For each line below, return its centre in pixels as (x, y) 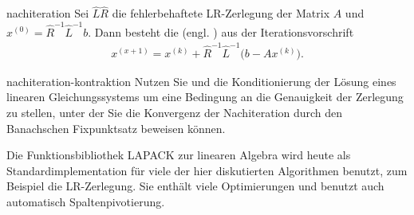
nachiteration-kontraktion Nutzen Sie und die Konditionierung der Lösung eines (201, 81)
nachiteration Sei (48, 13)
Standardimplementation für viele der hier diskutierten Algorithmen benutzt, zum (207, 170)
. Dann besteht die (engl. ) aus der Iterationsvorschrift (221, 31)
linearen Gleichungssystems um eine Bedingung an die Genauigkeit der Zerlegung (205, 97)
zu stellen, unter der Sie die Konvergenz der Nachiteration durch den (175, 113)
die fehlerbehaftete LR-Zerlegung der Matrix (221, 13)
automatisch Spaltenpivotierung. (86, 202)
